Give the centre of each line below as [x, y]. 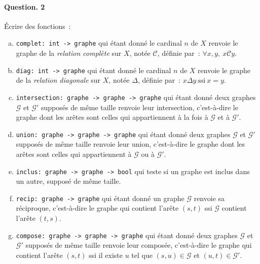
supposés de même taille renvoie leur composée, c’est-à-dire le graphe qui [139, 245]
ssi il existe [106, 255]
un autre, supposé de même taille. [68, 181]
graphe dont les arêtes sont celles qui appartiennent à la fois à [112, 117]
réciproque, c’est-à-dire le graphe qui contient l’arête [97, 208]
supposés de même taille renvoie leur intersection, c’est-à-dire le [140, 107]
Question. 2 [25, 6]
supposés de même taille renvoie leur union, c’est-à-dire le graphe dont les [131, 144]
